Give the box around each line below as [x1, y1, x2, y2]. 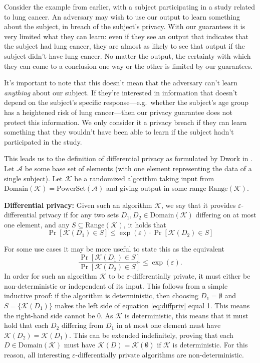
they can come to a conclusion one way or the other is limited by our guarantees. [4, 60, 253, 71]
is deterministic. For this [172, 339, 248, 350]
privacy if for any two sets [39, 209, 119, 220]
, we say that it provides [161, 199, 236, 210]
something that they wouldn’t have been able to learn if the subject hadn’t [4, 127, 234, 137]
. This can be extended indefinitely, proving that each [69, 329, 233, 340]
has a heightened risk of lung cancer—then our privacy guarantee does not [4, 106, 232, 117]
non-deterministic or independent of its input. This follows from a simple [4, 280, 228, 291]
